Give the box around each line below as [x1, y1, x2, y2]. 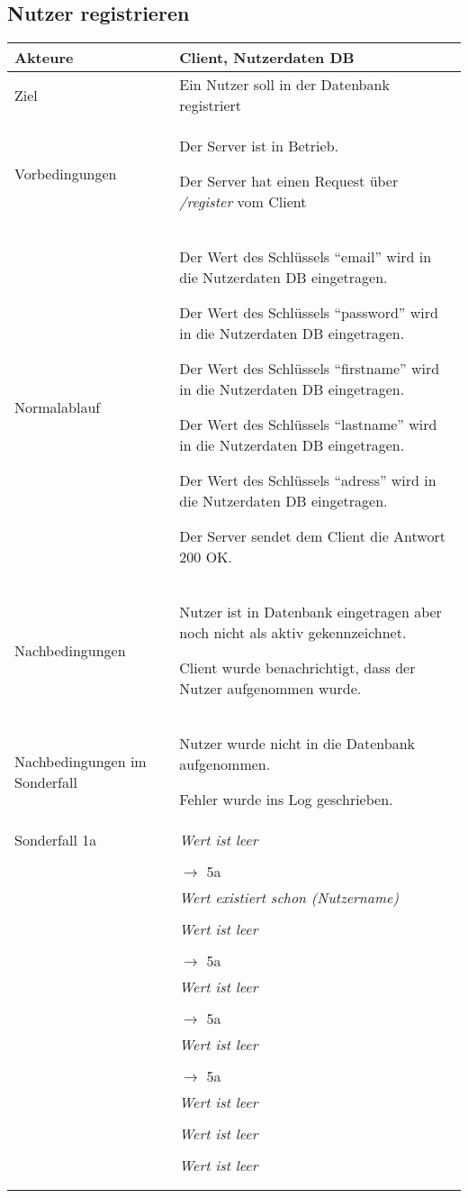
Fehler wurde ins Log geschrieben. [179, 789, 393, 810]
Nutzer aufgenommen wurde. [179, 678, 362, 700]
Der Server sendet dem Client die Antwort [179, 526, 445, 547]
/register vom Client [179, 191, 307, 213]
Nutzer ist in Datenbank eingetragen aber [179, 601, 442, 623]
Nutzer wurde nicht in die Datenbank [179, 733, 415, 754]
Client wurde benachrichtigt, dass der [179, 657, 416, 679]
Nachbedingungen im [14, 750, 147, 772]
